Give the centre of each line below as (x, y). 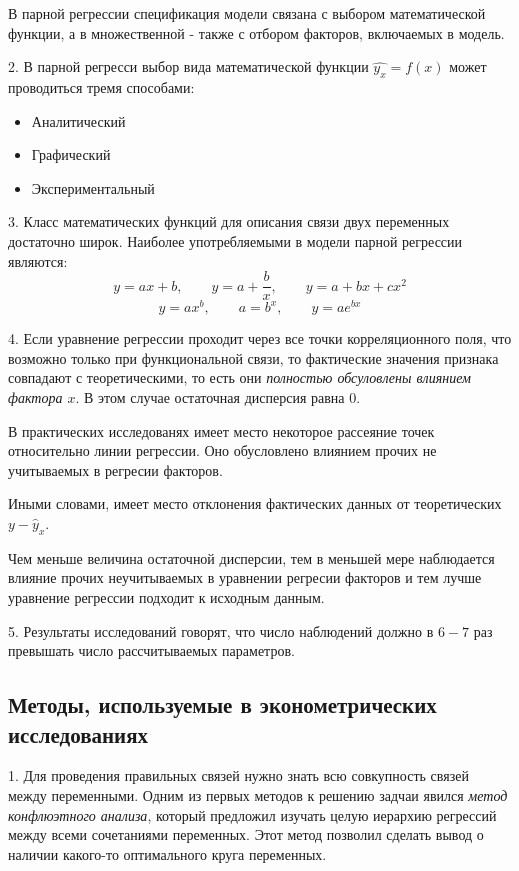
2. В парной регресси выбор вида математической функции (188, 66)
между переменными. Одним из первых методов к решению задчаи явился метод (258, 794)
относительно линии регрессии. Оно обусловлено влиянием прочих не (222, 450)
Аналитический (78, 120)
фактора (35, 397)
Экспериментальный (93, 187)
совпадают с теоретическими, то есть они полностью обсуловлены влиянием (239, 377)
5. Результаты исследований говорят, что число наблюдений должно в (221, 630)
